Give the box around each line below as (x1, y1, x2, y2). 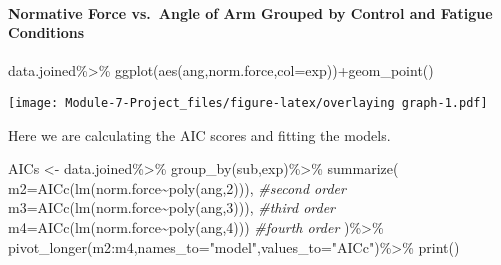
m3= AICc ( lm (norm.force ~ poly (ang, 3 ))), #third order (8, 197, 336, 218)
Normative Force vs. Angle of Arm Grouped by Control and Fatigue (8, 2, 493, 23)
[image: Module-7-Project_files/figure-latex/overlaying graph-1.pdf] (8, 95, 488, 110)
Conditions (8, 22, 85, 43)
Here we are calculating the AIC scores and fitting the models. (8, 124, 391, 145)
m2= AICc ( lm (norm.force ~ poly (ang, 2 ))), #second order (8, 177, 346, 198)
